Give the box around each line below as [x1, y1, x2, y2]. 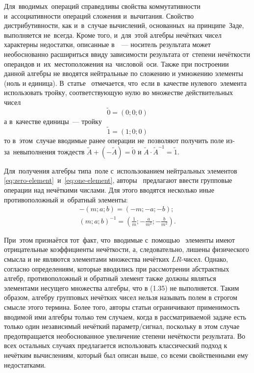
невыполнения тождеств [13, 146, 85, 156]
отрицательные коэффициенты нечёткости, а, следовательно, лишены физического [4, 244, 249, 254]
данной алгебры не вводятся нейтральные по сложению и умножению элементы [4, 68, 243, 78]
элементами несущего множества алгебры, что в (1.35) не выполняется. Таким [4, 282, 239, 293]
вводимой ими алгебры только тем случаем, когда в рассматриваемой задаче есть [4, 311, 246, 322]
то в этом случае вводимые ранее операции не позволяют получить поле [4, 135, 224, 145]
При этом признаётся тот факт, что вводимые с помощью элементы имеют [4, 234, 235, 245]
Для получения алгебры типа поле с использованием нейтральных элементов [4, 165, 237, 175]
